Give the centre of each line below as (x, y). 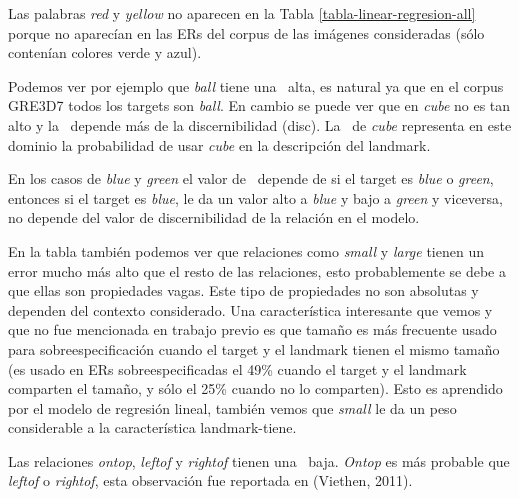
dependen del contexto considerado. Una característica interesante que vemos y (250, 309)
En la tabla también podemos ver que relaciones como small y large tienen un (246, 250)
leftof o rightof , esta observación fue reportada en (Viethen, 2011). (210, 480)
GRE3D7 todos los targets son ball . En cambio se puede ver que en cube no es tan (259, 105)
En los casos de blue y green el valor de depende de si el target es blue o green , (251, 178)
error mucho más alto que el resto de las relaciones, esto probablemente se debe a (257, 270)
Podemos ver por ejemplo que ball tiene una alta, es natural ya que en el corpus (256, 85)
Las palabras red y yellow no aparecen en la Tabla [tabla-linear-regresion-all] (242, 13)
